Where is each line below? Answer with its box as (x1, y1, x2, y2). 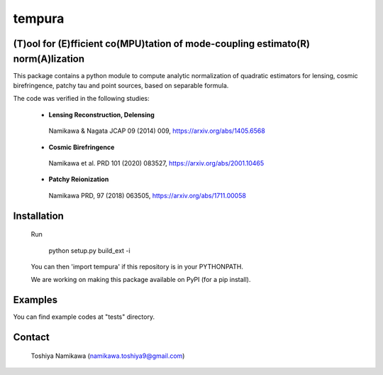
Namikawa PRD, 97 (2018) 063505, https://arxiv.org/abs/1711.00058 (48, 191, 246, 200)
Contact (13, 331, 50, 344)
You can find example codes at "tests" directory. (13, 312, 155, 321)
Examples (13, 294, 58, 306)
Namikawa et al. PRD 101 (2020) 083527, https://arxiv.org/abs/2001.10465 (48, 159, 265, 167)
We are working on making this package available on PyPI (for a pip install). (30, 276, 251, 284)
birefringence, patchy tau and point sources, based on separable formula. (13, 82, 229, 90)
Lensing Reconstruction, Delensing (48, 110, 155, 119)
